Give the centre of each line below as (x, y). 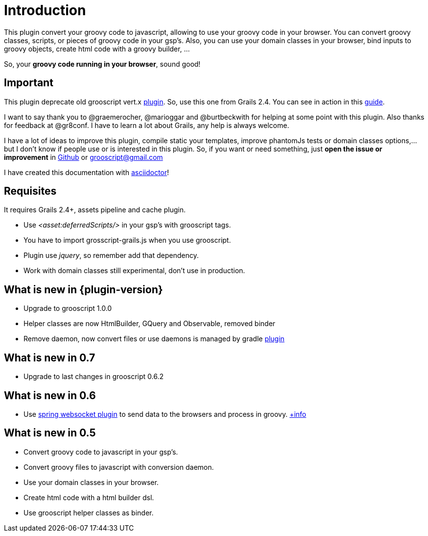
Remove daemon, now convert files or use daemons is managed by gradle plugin (154, 339)
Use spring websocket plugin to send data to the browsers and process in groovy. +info (165, 414)
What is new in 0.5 (50, 433)
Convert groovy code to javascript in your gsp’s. (101, 452)
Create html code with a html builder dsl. (89, 497)
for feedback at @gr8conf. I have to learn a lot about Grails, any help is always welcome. (147, 125)
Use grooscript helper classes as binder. (89, 512)
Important (29, 83)
